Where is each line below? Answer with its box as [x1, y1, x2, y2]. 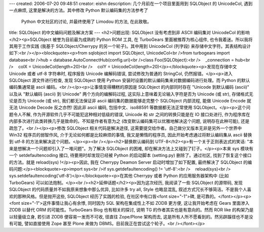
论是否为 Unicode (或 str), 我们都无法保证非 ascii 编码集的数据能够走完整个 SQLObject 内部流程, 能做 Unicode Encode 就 [9, 98, 251, 104]
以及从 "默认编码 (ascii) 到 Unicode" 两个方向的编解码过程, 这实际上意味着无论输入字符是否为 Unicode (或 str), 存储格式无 [9, 91, 254, 97]
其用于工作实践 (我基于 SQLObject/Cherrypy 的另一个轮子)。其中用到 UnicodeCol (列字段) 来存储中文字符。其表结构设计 [9, 43, 251, 49]
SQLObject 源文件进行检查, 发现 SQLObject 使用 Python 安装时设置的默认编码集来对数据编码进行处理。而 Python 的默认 [9, 77, 250, 83]
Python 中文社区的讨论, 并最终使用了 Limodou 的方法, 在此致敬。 [21, 19, 152, 24]
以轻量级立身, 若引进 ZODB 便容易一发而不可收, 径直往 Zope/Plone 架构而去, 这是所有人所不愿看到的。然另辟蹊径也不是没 [9, 213, 254, 219]
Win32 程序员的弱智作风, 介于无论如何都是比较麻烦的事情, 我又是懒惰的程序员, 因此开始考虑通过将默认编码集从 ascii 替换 [9, 132, 252, 138]
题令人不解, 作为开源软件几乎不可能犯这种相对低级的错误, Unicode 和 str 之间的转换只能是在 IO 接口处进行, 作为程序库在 [9, 111, 250, 117]
